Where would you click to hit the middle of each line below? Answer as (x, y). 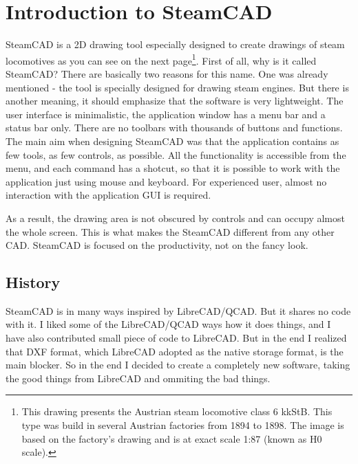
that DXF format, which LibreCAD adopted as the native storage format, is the (175, 351)
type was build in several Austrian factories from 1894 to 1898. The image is (183, 425)
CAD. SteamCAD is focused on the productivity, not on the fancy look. (157, 245)
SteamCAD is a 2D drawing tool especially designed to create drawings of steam (175, 44)
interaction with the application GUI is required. (108, 195)
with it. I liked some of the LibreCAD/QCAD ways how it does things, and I (168, 324)
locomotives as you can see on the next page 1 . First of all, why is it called (161, 59)
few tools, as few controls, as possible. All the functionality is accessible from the (176, 154)
